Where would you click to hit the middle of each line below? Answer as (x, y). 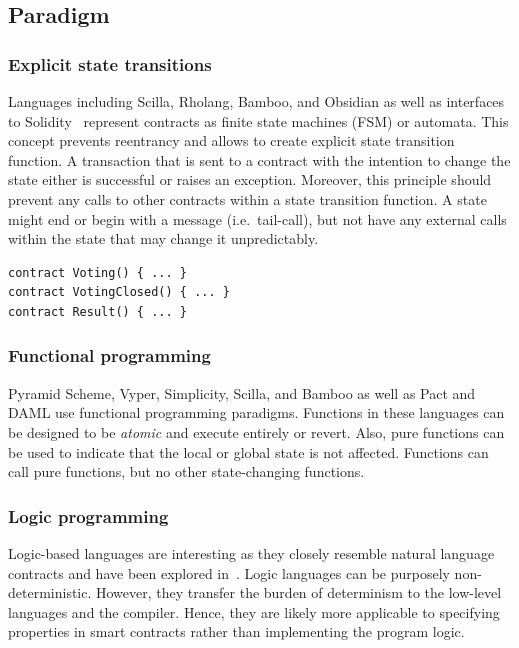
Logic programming (88, 515)
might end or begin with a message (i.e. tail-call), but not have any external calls (257, 218)
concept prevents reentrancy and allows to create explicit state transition (231, 140)
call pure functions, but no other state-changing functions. (186, 471)
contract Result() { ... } (97, 311)
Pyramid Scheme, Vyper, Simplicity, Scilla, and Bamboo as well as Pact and (242, 392)
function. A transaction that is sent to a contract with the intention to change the (259, 159)
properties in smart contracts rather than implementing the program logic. (236, 631)
